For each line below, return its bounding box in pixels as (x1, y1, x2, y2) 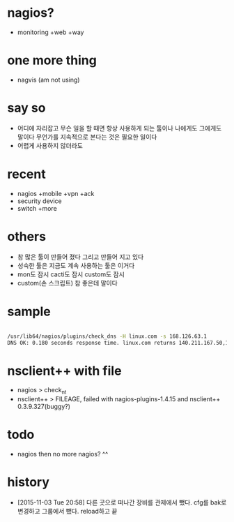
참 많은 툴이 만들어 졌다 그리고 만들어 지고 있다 (17, 253, 144, 261)
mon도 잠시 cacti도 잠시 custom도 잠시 (17, 270, 125, 278)
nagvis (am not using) (17, 75, 80, 84)
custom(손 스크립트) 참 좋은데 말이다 (17, 278, 118, 287)
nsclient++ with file (7, 363, 122, 378)
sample (7, 304, 51, 319)
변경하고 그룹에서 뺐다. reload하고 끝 (17, 507, 118, 515)
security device (17, 197, 62, 205)
